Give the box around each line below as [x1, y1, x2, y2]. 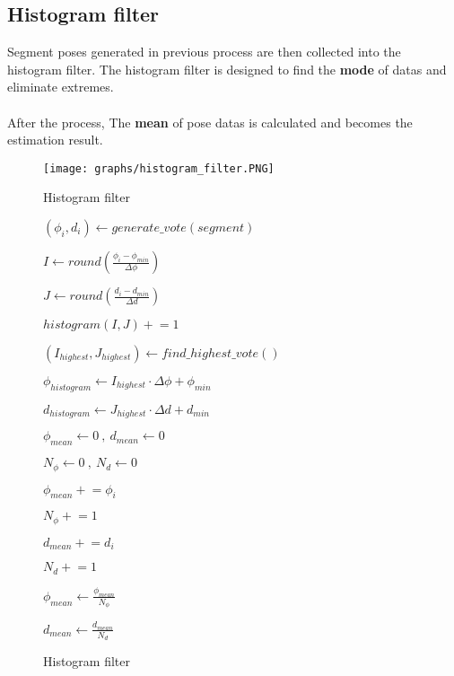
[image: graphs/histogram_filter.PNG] [43, 162, 275, 175]
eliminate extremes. [7, 77, 114, 96]
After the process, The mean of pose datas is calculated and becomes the [7, 112, 413, 131]
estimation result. [7, 130, 103, 149]
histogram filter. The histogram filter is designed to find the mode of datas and [7, 59, 447, 78]
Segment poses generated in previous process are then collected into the [7, 42, 401, 61]
